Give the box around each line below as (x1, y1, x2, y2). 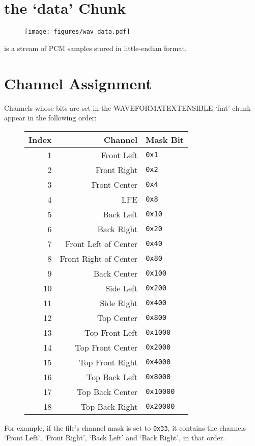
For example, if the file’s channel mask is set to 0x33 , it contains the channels (4, 422, 246, 433)
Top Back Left (86, 370, 138, 383)
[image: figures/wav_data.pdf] (24, 28, 130, 36)
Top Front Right (79, 356, 138, 368)
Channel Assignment (4, 72, 152, 93)
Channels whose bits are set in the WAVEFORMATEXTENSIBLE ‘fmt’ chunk (4, 102, 251, 113)
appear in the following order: (4, 112, 97, 123)
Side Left (105, 282, 138, 294)
